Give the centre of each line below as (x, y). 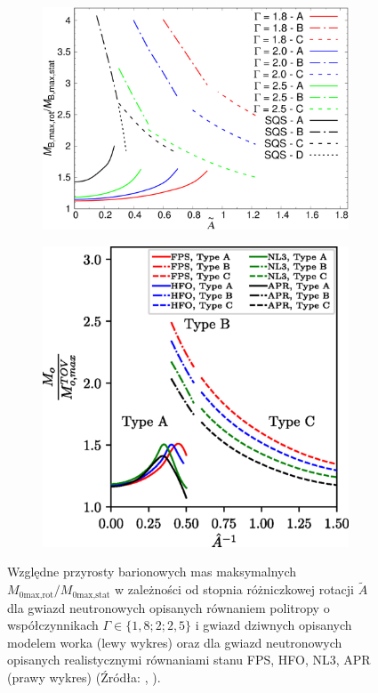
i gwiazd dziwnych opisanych (273, 625)
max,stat (93, 595)
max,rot (39, 595)
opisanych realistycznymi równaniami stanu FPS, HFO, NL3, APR (189, 660)
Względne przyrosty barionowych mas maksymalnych (152, 572)
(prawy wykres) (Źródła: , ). (84, 677)
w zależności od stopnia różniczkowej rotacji (235, 589)
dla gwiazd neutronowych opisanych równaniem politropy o (169, 607)
